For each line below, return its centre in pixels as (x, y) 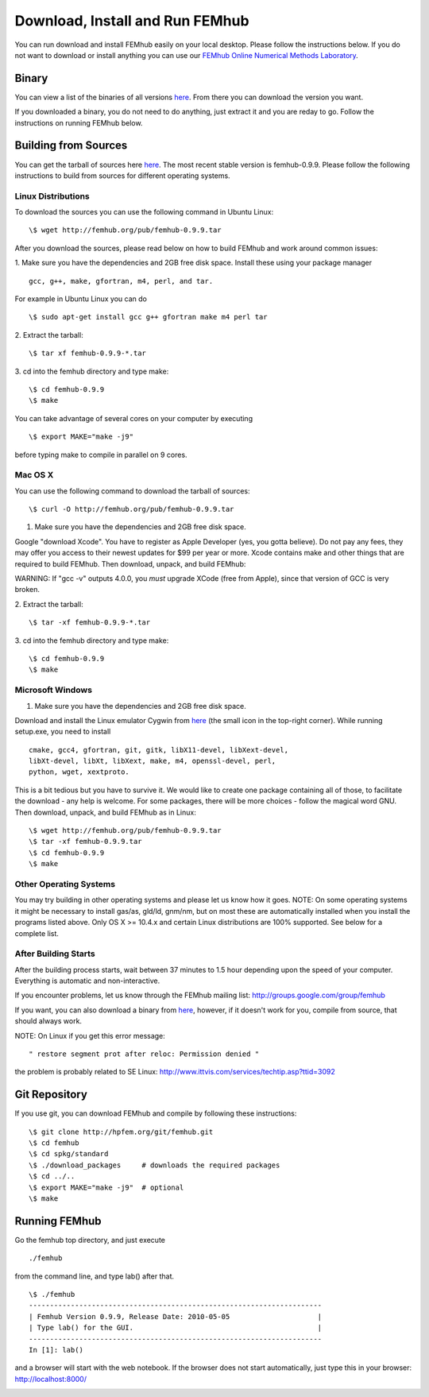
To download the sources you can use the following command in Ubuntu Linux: (144, 212)
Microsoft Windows (54, 690)
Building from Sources (71, 146)
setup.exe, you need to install (63, 732)
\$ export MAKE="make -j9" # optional (106, 1187)
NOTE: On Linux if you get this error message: (90, 1035)
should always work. (48, 1021)
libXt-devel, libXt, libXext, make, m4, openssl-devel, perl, (153, 761)
